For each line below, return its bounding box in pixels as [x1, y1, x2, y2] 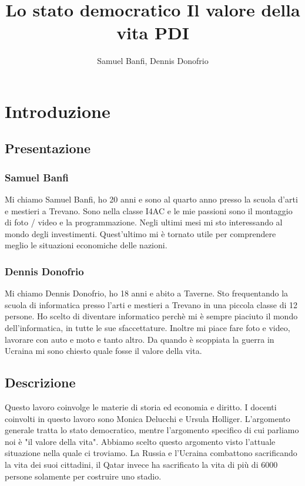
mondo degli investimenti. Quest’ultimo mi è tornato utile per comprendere [5, 227, 276, 239]
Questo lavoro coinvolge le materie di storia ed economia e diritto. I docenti [5, 401, 277, 413]
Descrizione [5, 373, 76, 392]
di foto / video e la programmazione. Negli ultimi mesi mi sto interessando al [5, 216, 283, 228]
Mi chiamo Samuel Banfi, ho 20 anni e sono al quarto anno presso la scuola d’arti [5, 193, 298, 205]
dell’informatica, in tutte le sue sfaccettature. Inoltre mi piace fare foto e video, [5, 322, 290, 334]
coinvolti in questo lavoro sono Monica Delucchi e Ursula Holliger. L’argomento [5, 412, 290, 424]
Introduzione [5, 99, 110, 123]
